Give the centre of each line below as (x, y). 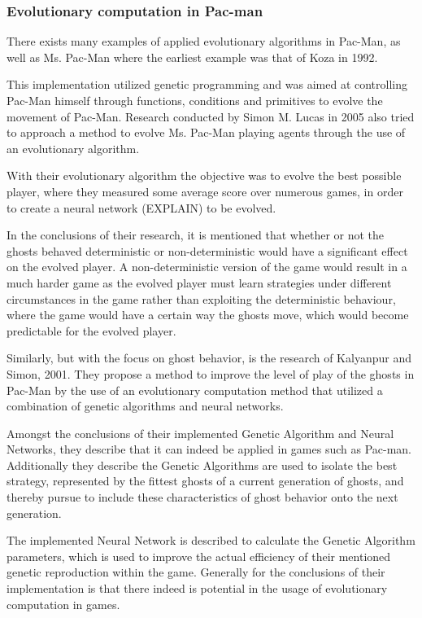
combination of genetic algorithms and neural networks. (145, 406)
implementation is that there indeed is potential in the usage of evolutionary (197, 588)
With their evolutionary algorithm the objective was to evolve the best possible (204, 175)
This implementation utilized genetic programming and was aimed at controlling (207, 84)
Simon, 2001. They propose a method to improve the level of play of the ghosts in (211, 373)
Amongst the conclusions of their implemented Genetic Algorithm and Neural (200, 433)
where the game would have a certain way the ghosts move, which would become (208, 315)
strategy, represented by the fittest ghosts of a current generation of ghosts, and (205, 481)
